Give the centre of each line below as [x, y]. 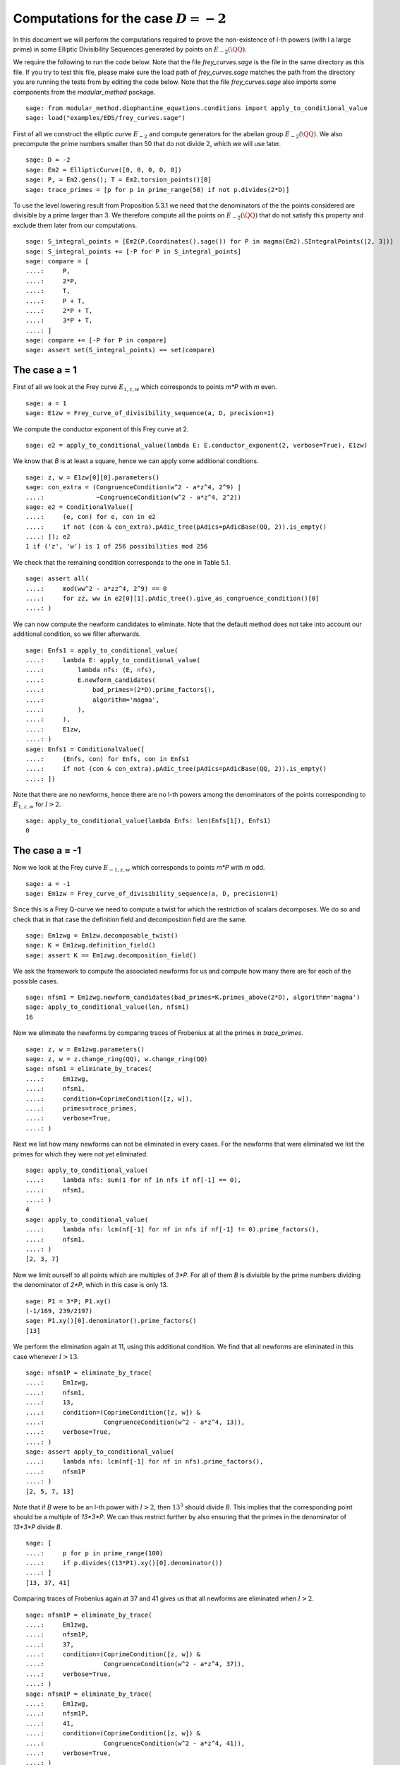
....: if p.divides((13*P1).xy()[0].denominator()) [124, 1563]
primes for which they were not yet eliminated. [80, 1154]
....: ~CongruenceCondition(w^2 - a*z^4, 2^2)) [133, 497]
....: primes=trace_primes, [81, 1108]
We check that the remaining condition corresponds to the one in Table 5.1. [122, 562]
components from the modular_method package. [84, 92]
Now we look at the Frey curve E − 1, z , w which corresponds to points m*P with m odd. [139, 868]
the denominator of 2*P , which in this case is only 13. [91, 1285]
